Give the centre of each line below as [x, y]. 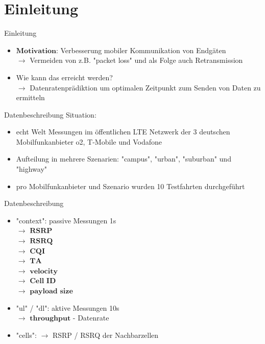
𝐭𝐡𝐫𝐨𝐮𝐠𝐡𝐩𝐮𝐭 [50, 319]
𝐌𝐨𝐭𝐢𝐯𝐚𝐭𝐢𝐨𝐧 [36, 51]
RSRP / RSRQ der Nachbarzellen [105, 335]
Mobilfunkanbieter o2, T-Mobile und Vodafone [89, 141]
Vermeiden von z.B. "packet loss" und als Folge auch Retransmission [136, 60]
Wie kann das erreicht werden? [64, 77]
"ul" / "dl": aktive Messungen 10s [68, 307]
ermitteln [30, 97]
